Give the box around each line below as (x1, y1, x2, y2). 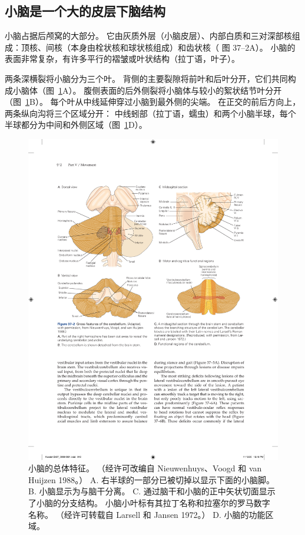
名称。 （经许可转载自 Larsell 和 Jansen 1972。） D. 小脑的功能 (28, 508, 266, 520)
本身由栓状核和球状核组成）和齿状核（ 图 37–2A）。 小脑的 (70, 41, 296, 53)
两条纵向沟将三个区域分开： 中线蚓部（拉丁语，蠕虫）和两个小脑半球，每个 (5, 107, 296, 119)
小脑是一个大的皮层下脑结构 (5, 2, 165, 20)
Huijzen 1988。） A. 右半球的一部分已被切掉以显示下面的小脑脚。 (28, 473, 275, 486)
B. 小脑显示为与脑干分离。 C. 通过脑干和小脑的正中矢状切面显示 (28, 485, 276, 497)
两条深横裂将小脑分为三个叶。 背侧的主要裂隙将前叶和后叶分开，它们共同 (5, 72, 288, 84)
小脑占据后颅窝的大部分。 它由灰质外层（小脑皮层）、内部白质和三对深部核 (5, 29, 292, 42)
